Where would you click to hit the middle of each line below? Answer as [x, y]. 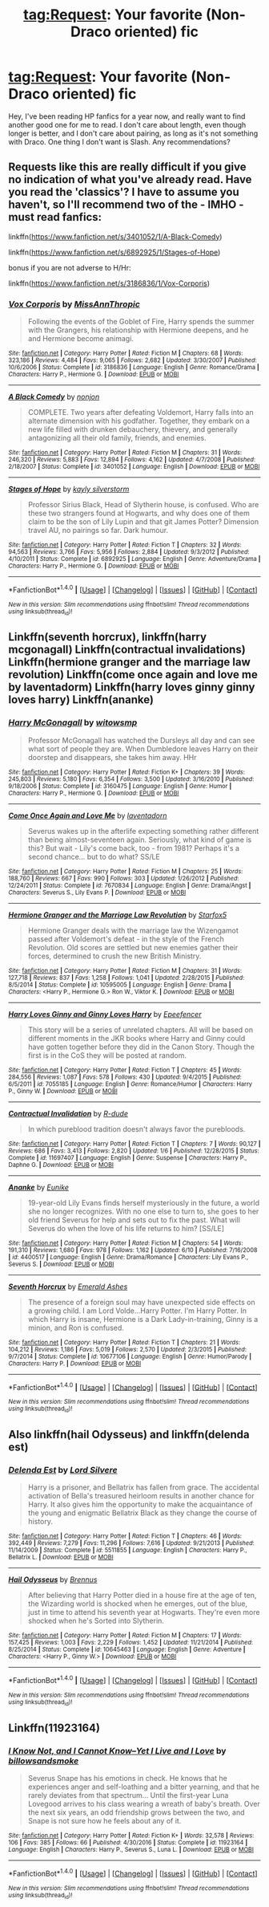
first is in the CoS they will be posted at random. [107, 1055]
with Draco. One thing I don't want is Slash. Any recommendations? [119, 141]
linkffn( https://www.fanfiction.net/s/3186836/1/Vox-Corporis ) [109, 283]
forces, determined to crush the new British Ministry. [114, 956]
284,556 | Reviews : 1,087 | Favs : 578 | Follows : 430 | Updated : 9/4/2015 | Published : [125, 1077]
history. [40, 1522]
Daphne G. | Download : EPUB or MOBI [61, 1165]
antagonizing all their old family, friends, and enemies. [117, 438]
